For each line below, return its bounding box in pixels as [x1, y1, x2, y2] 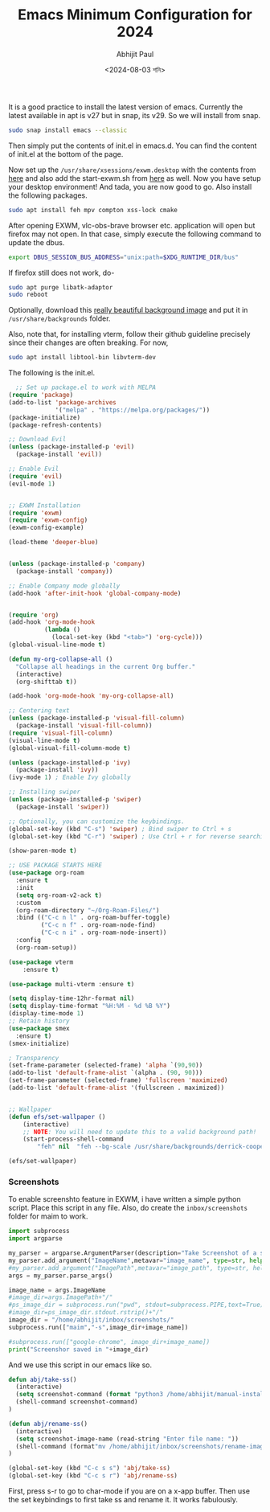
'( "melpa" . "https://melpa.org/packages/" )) [55, 406, 211, 414]
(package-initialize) [8, 413, 81, 421]
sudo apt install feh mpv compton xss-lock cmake [8, 206, 178, 214]
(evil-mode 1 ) [8, 480, 56, 488]
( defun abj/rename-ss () [8, 1420, 88, 1428]
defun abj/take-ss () [8, 1375, 78, 1383]
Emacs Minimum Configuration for [17, 6, 253, 24]
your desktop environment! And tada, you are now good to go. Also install [8, 182, 252, 191]
